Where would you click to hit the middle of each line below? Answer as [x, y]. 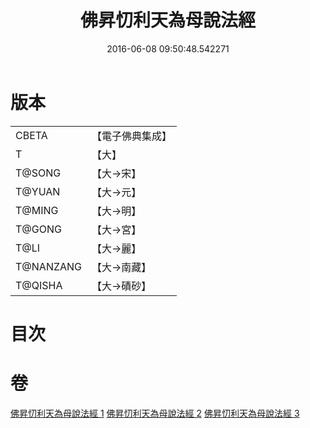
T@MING [37, 210]
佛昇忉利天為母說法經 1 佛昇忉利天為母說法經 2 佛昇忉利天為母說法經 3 [155, 413]
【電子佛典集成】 [132, 136]
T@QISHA [39, 285]
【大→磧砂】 [121, 286]
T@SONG [38, 173]
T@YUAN [38, 191]
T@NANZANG [49, 266]
